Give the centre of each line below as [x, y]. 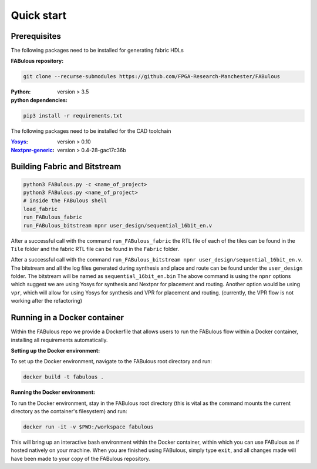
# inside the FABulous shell [65, 201]
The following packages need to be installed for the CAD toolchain [91, 131]
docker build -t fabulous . [63, 377]
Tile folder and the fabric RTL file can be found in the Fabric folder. [95, 249]
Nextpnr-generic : [33, 150]
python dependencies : [39, 100]
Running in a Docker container [68, 318]
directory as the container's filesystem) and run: [69, 411]
